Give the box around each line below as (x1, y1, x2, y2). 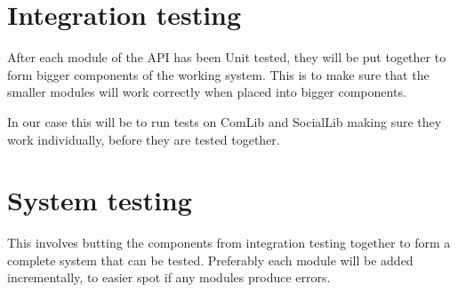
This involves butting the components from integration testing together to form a (7, 233, 451, 252)
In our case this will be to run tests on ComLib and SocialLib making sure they (7, 112, 442, 130)
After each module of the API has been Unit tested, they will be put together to (7, 48, 446, 67)
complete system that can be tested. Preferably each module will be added (7, 250, 414, 269)
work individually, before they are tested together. (7, 130, 280, 148)
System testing (7, 182, 192, 218)
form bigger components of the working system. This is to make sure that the (7, 65, 430, 83)
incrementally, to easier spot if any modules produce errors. (7, 268, 331, 287)
